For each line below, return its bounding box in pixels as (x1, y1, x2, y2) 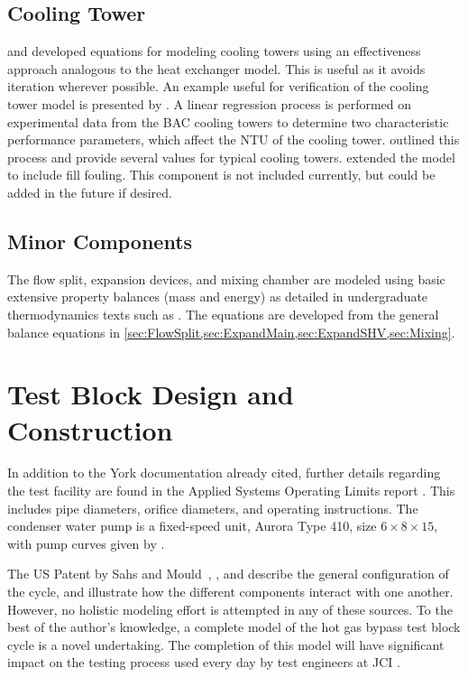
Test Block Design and (7, 376, 294, 413)
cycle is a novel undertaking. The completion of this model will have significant (7, 635, 445, 654)
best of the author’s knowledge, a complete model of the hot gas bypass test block (7, 617, 461, 636)
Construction (7, 411, 173, 448)
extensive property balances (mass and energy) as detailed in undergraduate (7, 287, 428, 306)
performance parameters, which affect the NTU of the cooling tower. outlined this (7, 130, 460, 149)
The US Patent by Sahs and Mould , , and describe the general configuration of (7, 564, 449, 583)
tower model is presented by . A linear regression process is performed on (7, 94, 412, 113)
